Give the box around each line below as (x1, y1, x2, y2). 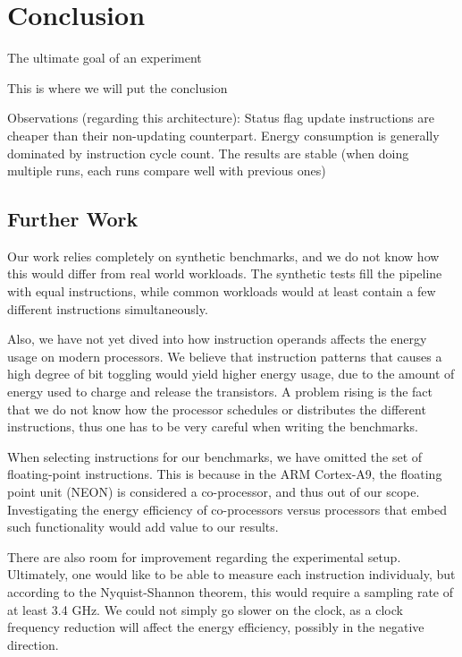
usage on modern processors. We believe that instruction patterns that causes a (7, 346, 442, 365)
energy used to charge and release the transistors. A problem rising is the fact (7, 382, 433, 401)
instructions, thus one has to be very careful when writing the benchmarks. (7, 417, 418, 436)
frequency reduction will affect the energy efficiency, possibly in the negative (7, 618, 424, 636)
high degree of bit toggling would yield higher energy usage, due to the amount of (7, 364, 455, 383)
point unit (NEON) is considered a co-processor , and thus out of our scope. (7, 482, 420, 501)
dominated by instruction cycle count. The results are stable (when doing (7, 143, 409, 162)
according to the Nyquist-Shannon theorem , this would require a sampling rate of (7, 582, 454, 601)
